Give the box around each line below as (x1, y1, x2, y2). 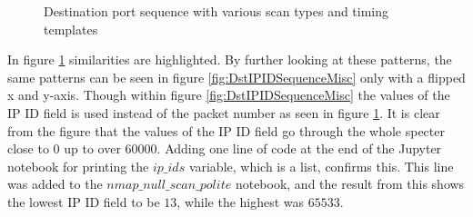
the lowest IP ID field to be (7, 192, 160, 211)
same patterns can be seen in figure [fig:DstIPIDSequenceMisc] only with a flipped (7, 67, 466, 86)
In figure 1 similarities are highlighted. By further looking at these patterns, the (7, 50, 452, 69)
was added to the (7, 174, 103, 193)
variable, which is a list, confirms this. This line (188, 156, 454, 175)
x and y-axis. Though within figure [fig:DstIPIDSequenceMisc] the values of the (7, 85, 450, 104)
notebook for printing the (7, 156, 149, 175)
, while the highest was (176, 192, 305, 211)
